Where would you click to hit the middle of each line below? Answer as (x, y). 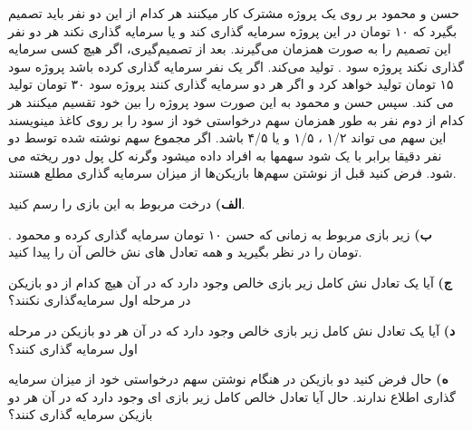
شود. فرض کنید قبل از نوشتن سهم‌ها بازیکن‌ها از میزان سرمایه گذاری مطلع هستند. (232, 173)
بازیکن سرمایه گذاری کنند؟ (81, 414)
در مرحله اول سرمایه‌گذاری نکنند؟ (100, 300)
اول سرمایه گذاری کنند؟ (73, 348)
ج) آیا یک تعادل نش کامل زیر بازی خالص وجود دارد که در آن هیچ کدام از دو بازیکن (230, 282)
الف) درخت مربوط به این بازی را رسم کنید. (127, 203)
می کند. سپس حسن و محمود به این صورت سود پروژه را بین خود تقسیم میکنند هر (231, 101)
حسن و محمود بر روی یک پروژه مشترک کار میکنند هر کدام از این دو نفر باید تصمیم (234, 13)
